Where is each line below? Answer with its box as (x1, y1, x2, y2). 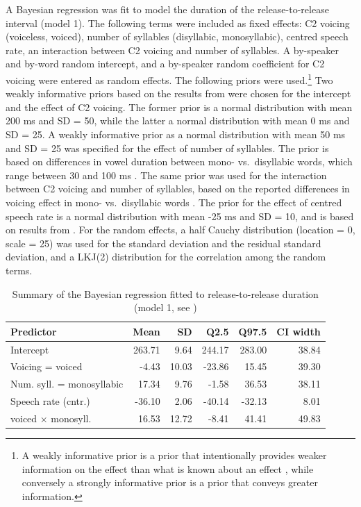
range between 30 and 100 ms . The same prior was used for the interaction (6, 167, 327, 182)
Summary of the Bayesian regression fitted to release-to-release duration (12, 286, 319, 301)
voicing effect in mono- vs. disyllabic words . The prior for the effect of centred (6, 194, 342, 209)
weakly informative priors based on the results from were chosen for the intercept (6, 86, 351, 101)
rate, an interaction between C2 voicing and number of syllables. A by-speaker (6, 42, 339, 57)
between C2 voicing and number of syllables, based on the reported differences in (6, 181, 350, 196)
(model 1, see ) (134, 300, 197, 315)
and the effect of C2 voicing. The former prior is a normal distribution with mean (6, 99, 353, 114)
